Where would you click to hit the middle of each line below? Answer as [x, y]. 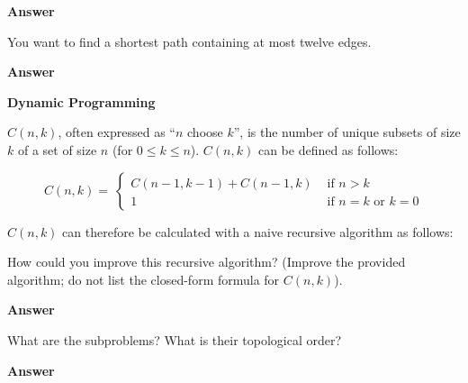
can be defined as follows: [328, 149]
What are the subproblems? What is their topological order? [175, 339]
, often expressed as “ [117, 132]
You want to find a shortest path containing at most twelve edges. [189, 41]
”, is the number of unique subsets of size [347, 132]
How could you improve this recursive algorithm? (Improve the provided [207, 262]
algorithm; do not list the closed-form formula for [144, 279]
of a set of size [57, 149]
